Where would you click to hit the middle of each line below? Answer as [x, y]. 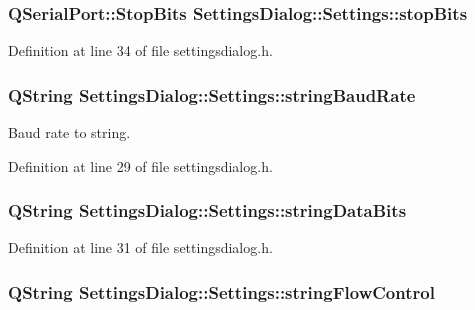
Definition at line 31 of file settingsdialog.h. [140, 247]
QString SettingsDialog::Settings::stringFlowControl [221, 291]
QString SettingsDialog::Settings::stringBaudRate [212, 94]
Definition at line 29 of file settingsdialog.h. [140, 165]
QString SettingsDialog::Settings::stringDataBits [207, 210]
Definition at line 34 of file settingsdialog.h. [140, 50]
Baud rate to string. [69, 132]
